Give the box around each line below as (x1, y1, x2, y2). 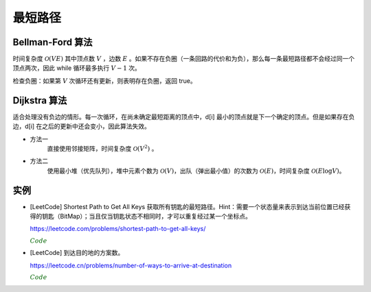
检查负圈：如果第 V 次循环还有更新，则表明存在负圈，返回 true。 (12, 76, 197, 85)
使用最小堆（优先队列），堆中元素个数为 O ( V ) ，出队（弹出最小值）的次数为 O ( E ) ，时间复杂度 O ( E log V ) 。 (47, 167, 346, 175)
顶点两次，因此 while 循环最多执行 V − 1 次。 (12, 64, 141, 72)
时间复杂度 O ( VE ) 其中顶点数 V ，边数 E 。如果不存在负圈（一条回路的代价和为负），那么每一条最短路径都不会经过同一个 (12, 55, 355, 63)
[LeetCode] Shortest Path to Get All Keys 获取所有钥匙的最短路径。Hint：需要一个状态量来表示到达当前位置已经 (30, 202, 345, 210)
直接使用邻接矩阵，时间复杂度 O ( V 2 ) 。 (47, 144, 158, 152)
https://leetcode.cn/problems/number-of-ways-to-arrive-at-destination (30, 261, 232, 269)
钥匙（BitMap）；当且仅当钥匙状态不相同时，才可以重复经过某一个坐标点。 (41, 212, 252, 220)
